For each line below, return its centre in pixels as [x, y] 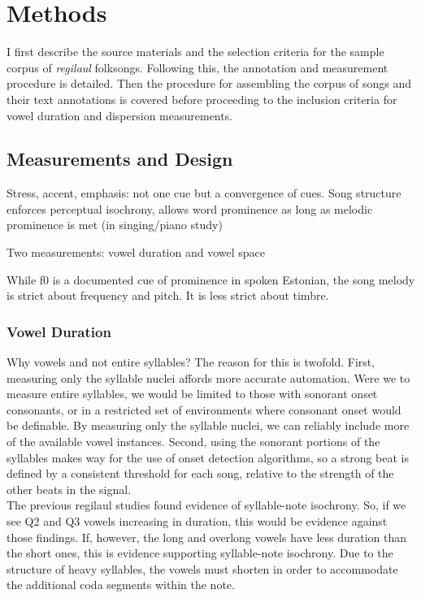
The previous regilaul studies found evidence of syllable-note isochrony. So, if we [206, 505]
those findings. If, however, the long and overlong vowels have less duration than [207, 537]
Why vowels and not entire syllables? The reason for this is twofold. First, [191, 362]
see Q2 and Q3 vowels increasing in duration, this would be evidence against [197, 521]
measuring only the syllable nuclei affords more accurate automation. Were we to [208, 377]
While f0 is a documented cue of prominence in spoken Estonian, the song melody [211, 279]
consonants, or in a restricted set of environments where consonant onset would [204, 409]
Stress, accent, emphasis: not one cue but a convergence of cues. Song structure [204, 193]
